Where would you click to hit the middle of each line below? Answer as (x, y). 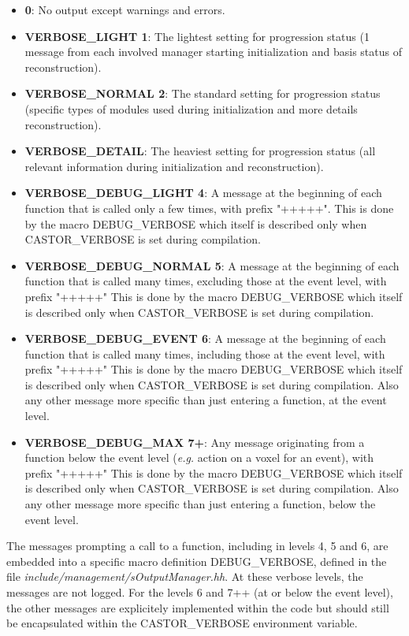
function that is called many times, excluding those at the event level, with (206, 281)
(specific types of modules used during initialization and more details (191, 108)
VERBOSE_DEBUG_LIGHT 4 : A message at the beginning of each (203, 193)
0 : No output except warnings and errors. (125, 9)
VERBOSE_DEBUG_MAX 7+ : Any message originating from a (195, 442)
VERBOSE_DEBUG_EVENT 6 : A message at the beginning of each (205, 338)
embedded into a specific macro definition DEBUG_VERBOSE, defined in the (197, 561)
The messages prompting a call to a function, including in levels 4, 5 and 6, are (197, 546)
